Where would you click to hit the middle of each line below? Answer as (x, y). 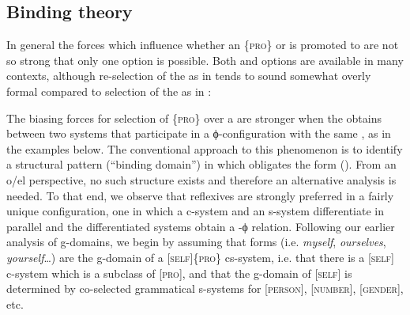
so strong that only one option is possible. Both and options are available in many (205, 60)
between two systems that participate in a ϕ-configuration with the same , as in (199, 133)
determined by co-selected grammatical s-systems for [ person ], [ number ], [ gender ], (205, 288)
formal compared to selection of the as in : (109, 91)
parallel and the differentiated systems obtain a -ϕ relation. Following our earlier (201, 226)
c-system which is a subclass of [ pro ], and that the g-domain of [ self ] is (179, 273)
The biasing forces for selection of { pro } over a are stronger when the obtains (194, 118)
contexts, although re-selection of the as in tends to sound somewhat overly (189, 76)
